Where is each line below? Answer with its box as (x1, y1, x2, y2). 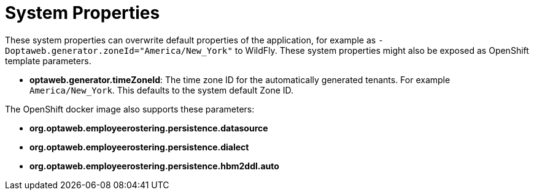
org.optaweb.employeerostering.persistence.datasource (29, 122, 268, 133)
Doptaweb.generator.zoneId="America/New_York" (5, 45, 233, 56)
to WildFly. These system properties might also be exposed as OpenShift (234, 45, 529, 56)
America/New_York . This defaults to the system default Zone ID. (29, 84, 294, 95)
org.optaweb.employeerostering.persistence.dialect (29, 141, 249, 152)
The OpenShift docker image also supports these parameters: (5, 103, 255, 114)
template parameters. (5, 55, 91, 66)
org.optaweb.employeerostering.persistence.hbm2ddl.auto (29, 160, 279, 171)
